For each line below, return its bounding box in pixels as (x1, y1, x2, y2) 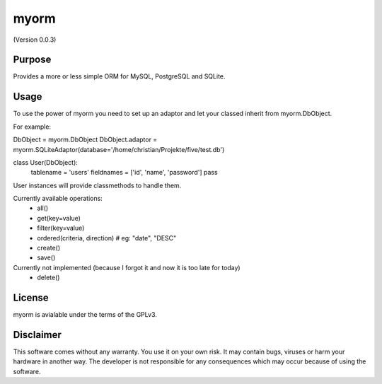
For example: (13, 122, 52, 131)
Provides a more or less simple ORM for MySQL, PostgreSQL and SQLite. (13, 72, 226, 81)
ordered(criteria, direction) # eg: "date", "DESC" (37, 233, 177, 242)
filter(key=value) (37, 223, 85, 233)
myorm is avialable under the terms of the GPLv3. (13, 310, 157, 319)
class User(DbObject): (13, 158, 78, 166)
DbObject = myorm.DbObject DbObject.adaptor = (13, 135, 158, 144)
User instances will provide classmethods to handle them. (13, 181, 182, 190)
